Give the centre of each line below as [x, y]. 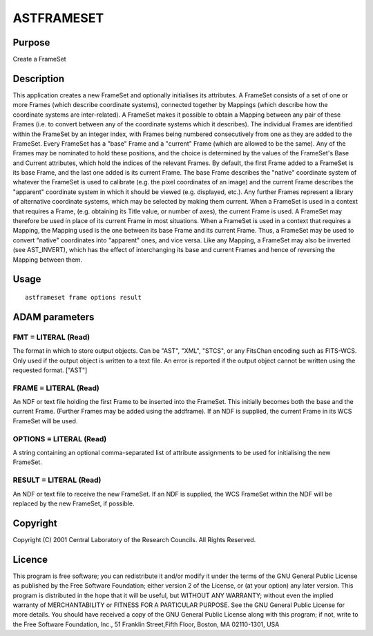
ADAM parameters [54, 317]
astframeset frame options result [83, 298]
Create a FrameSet [39, 59]
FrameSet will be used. [45, 421]
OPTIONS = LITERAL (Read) [60, 439]
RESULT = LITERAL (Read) [57, 480]
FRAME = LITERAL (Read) [56, 388]
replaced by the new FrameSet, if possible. [74, 503]
